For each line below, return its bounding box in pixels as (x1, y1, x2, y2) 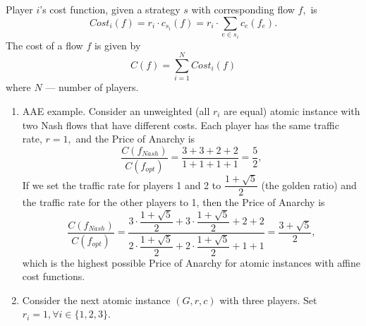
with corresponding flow (191, 2, 295, 16)
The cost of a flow (6, 37, 83, 52)
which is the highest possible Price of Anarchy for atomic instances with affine (22, 255, 360, 270)
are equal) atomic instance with (224, 103, 360, 118)
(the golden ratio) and (261, 177, 357, 192)
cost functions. (22, 269, 85, 284)
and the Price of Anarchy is (75, 131, 195, 146)
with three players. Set (219, 292, 317, 307)
